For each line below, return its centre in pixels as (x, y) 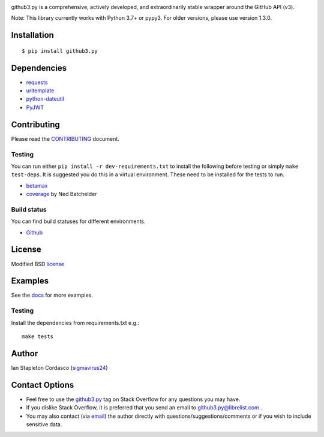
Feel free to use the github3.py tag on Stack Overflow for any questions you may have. (133, 399)
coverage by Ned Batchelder (61, 194)
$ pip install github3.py (60, 51)
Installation (32, 35)
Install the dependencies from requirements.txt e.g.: (75, 323)
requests (37, 82)
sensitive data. (44, 424)
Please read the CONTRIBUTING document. (65, 138)
